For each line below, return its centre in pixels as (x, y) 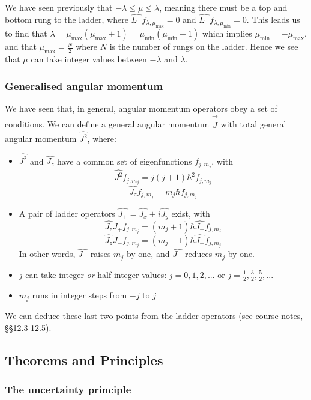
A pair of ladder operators (67, 213)
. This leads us (273, 19)
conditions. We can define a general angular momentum (107, 124)
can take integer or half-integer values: (96, 274)
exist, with (191, 213)
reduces (198, 254)
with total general (253, 124)
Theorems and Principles (84, 359)
